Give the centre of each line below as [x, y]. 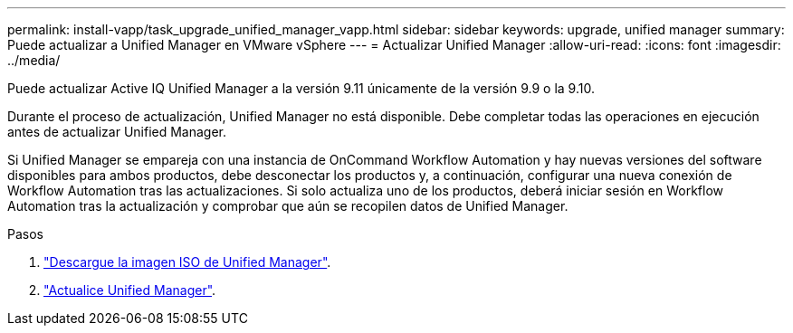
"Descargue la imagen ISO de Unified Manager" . [187, 262]
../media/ [34, 60]
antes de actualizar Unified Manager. [117, 132]
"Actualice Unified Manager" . [130, 290]
